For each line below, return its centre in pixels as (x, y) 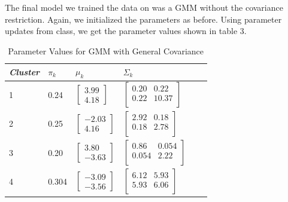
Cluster (25, 71)
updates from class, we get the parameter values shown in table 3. (126, 31)
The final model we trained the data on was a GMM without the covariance (144, 7)
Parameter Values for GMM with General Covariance (106, 51)
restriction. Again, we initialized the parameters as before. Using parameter (143, 19)
